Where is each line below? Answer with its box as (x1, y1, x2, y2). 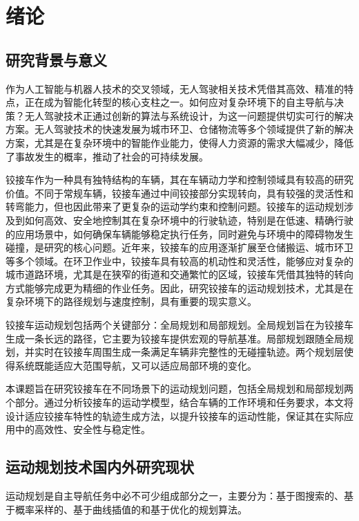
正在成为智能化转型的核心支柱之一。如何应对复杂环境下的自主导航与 (24, 95, 334, 109)
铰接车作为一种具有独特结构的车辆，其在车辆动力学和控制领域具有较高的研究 (6, 172, 353, 187)
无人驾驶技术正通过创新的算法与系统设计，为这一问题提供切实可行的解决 (24, 108, 353, 122)
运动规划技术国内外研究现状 (6, 456, 194, 477)
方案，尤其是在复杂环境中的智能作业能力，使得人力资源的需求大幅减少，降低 (6, 135, 353, 149)
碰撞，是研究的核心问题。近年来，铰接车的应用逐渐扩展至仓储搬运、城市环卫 (6, 240, 353, 255)
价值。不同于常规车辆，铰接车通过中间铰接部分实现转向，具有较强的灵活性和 (6, 185, 353, 200)
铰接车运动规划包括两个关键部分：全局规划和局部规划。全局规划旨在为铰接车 (6, 318, 353, 332)
